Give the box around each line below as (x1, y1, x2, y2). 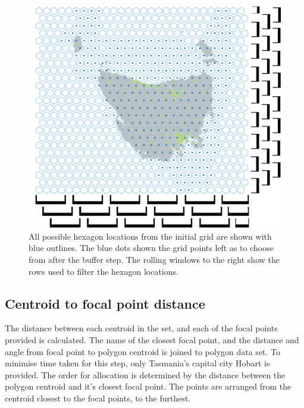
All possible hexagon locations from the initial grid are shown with (29, 230, 272, 242)
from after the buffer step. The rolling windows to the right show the (29, 253, 280, 265)
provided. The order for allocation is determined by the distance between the (5, 368, 286, 381)
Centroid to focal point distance (5, 294, 205, 312)
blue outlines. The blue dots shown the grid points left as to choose (29, 241, 274, 254)
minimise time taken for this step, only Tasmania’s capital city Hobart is (5, 357, 270, 369)
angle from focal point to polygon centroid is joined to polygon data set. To (5, 345, 281, 357)
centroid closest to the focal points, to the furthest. (5, 391, 191, 404)
